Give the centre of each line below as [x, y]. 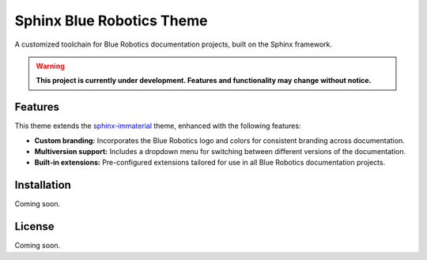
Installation [43, 185]
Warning [50, 66]
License [34, 226]
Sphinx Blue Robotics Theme [111, 21]
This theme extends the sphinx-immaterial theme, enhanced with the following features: [158, 126]
